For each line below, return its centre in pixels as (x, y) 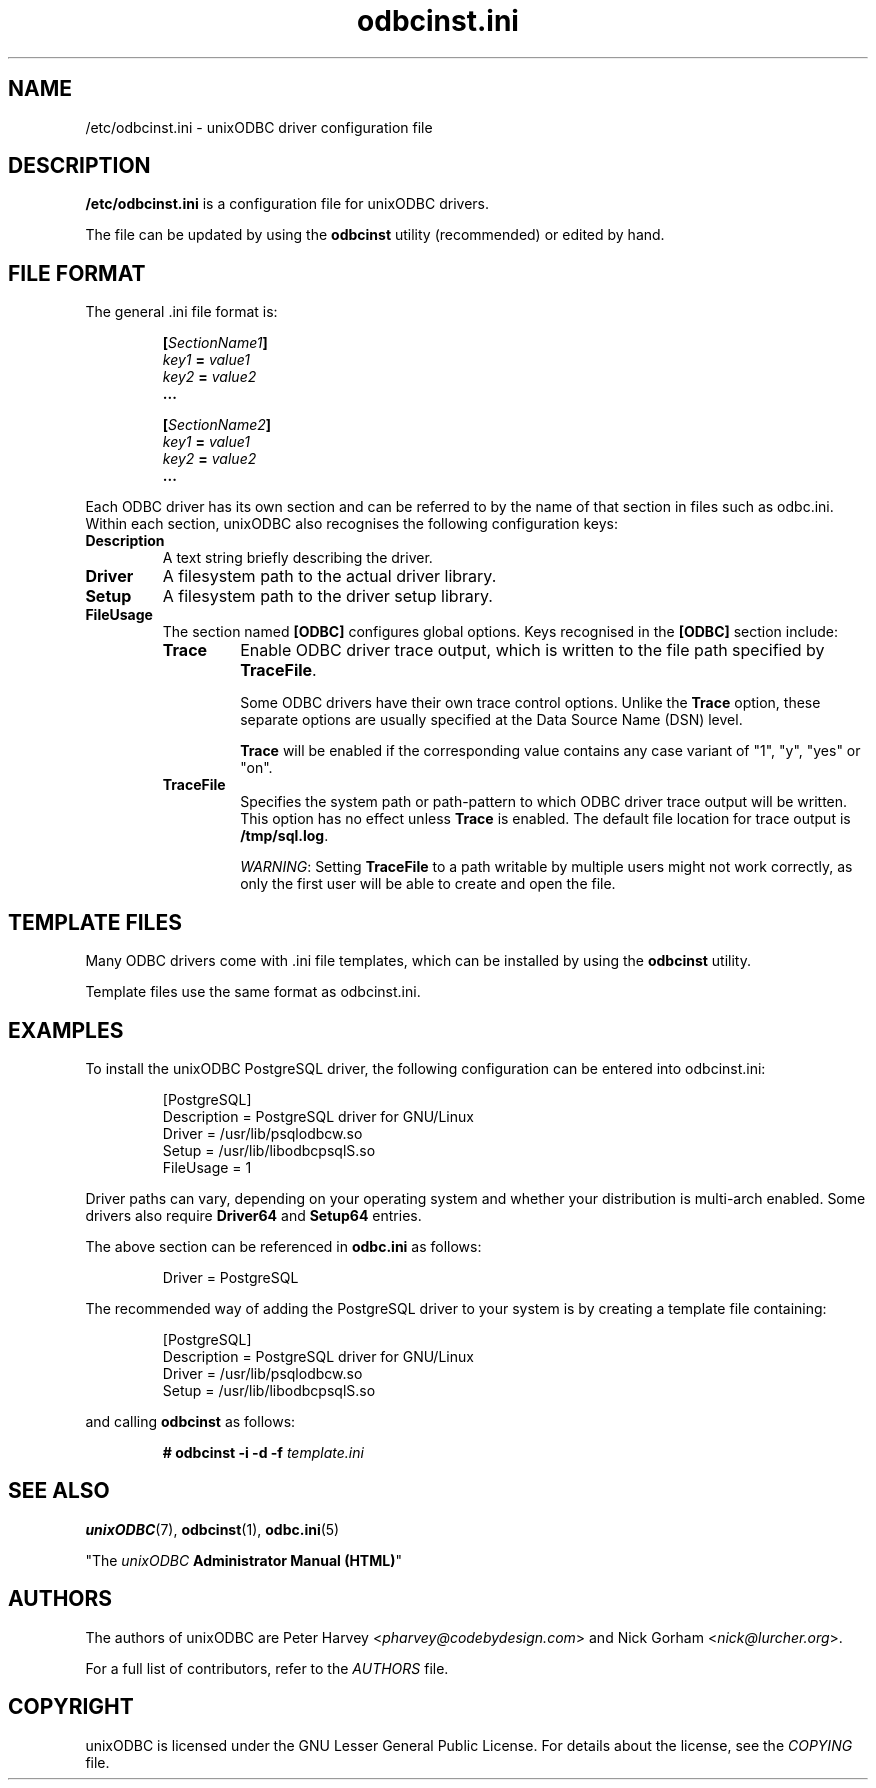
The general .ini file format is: (181, 312)
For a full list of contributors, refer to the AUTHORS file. (267, 1668)
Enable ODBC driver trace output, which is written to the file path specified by (532, 650)
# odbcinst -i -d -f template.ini (263, 1452)
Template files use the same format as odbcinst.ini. (253, 992)
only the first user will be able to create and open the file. (428, 884)
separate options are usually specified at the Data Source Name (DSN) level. (491, 720)
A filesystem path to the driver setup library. (327, 596)
